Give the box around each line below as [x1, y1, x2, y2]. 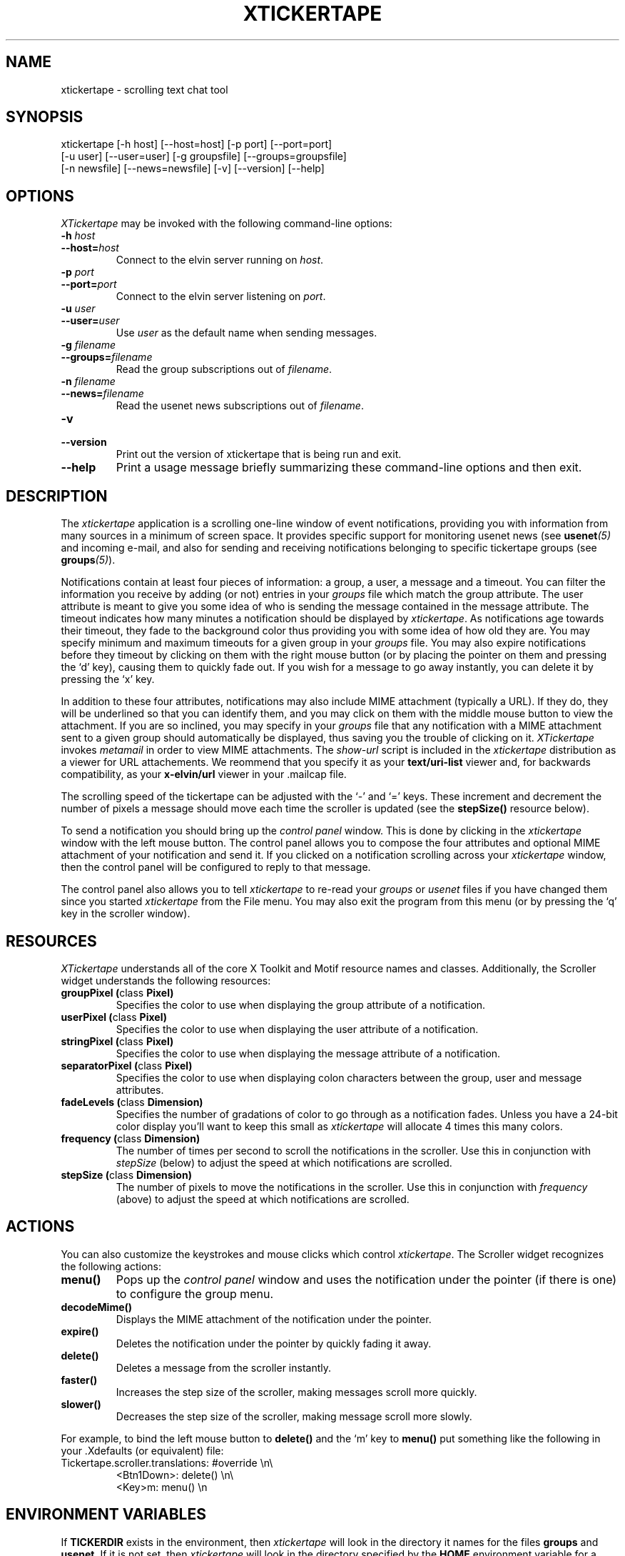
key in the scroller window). [61, 907, 190, 920]
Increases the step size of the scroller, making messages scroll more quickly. [116, 1385, 477, 1398]
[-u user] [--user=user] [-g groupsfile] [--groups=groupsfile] [61, 150, 347, 163]
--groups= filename [61, 351, 153, 364]
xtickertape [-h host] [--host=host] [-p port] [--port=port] [61, 138, 332, 151]
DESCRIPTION [6, 487, 108, 505]
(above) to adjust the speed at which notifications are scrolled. [116, 1192, 410, 1205]
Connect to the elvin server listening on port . [116, 290, 326, 303]
